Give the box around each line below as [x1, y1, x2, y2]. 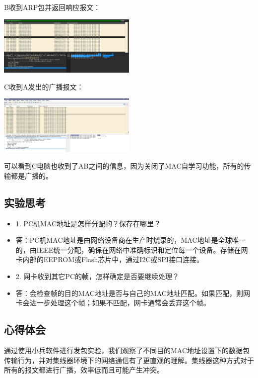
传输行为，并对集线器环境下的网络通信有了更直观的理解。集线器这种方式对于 [4, 355, 254, 365]
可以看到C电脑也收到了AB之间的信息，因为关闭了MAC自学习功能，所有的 [4, 161, 244, 171]
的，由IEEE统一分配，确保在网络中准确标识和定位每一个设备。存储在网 [15, 244, 248, 255]
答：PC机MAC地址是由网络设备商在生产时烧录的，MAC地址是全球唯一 [15, 235, 246, 245]
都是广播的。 [10, 170, 53, 181]
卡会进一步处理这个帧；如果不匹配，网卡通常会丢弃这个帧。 [15, 297, 210, 308]
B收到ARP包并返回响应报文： [4, 2, 101, 12]
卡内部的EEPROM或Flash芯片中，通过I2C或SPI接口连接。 [15, 254, 203, 265]
